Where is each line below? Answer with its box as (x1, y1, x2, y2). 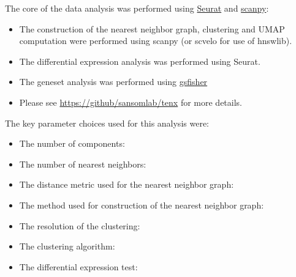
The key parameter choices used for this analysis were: (5, 116, 209, 129)
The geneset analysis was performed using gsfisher (19, 75, 208, 88)
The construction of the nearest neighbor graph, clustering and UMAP (19, 22, 285, 35)
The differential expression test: (19, 260, 138, 273)
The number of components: (19, 137, 125, 150)
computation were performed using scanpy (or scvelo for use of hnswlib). (19, 34, 292, 47)
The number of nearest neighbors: (19, 157, 146, 170)
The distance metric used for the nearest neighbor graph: (19, 178, 234, 191)
